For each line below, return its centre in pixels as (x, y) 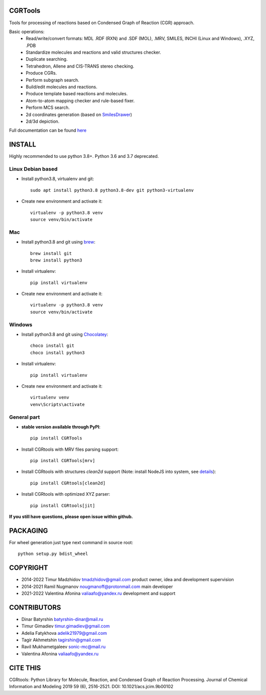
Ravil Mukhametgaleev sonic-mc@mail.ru (64, 647)
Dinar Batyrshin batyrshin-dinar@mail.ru (62, 619)
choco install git (52, 346)
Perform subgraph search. (53, 80)
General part (25, 417)
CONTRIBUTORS (35, 607)
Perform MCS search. (48, 108)
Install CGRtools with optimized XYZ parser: (66, 494)
